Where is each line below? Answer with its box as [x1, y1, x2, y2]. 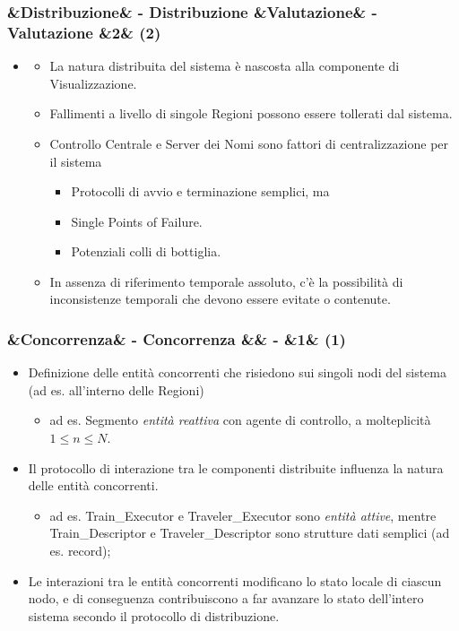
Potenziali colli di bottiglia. [71, 242, 221, 261]
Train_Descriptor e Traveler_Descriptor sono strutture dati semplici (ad [49, 523, 450, 542]
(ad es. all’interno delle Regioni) [28, 380, 204, 399]
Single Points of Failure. [71, 212, 203, 230]
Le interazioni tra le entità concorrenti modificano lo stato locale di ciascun [28, 571, 442, 590]
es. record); [49, 541, 111, 560]
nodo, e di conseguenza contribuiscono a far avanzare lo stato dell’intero [28, 589, 424, 608]
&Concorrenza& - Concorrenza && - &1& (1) [7, 328, 346, 350]
